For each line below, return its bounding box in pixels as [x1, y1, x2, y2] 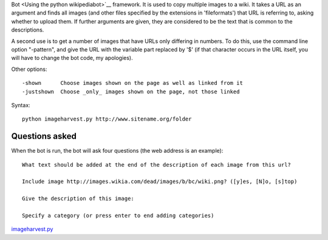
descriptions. [11, 26, 44, 33]
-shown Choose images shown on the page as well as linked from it [22, 79, 243, 87]
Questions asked [11, 131, 77, 142]
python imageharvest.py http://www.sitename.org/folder [22, 116, 192, 122]
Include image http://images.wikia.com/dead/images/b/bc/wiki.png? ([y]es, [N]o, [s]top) [22, 178, 298, 185]
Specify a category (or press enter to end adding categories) [22, 212, 214, 219]
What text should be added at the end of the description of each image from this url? [22, 161, 292, 168]
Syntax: [11, 101, 30, 108]
